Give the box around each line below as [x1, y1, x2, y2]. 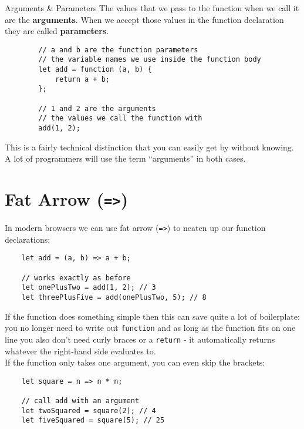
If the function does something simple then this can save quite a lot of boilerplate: [5, 310, 300, 322]
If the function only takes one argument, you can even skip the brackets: [5, 356, 265, 368]
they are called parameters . [5, 25, 109, 37]
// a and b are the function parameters [38, 45, 198, 54]
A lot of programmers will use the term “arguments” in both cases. [5, 152, 246, 165]
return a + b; [55, 75, 110, 83]
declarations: [5, 233, 50, 245]
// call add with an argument [21, 397, 140, 405]
